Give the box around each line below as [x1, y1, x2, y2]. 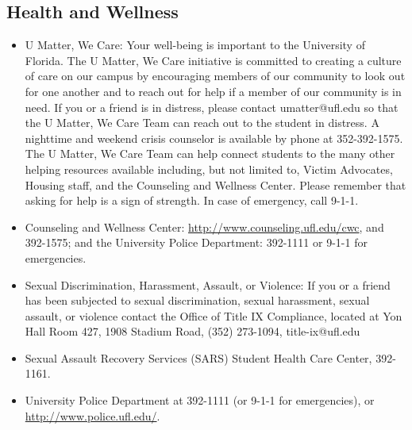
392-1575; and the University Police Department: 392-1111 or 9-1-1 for [25, 234, 368, 251]
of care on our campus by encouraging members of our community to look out [25, 67, 406, 84]
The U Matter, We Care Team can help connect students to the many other [25, 145, 395, 162]
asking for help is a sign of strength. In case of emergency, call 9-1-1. [25, 192, 359, 209]
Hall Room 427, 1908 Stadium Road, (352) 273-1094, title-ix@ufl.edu [25, 323, 360, 340]
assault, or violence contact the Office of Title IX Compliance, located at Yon [25, 307, 402, 324]
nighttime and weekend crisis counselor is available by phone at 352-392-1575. [25, 129, 403, 146]
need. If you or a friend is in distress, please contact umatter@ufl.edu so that [25, 98, 399, 115]
